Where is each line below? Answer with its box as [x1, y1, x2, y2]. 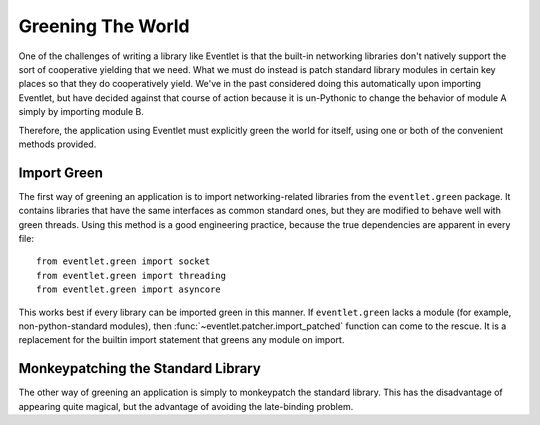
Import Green [18, 164, 104, 181]
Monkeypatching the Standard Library [18, 360, 262, 377]
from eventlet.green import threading [36, 270, 227, 281]
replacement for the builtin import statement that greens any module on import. [18, 334, 345, 346]
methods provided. [18, 138, 97, 150]
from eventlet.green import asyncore [36, 284, 222, 295]
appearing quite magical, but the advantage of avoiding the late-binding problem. [18, 400, 354, 412]
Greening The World [18, 15, 190, 37]
